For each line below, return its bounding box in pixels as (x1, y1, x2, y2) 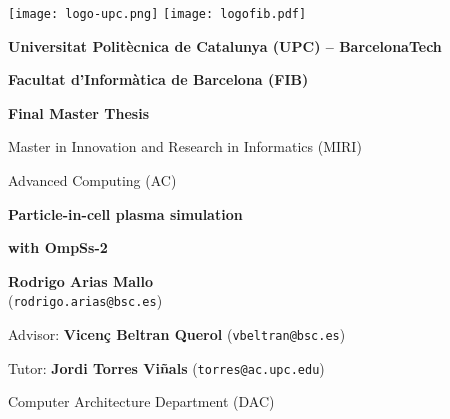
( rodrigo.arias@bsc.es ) (8, 290, 163, 311)
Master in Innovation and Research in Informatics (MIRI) (8, 136, 362, 157)
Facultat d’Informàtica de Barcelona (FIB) (8, 69, 309, 90)
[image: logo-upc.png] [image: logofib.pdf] (8, 7, 307, 21)
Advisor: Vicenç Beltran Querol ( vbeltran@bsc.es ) (8, 324, 346, 345)
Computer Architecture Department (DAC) (8, 391, 275, 412)
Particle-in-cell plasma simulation (8, 203, 243, 224)
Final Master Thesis (8, 102, 150, 123)
